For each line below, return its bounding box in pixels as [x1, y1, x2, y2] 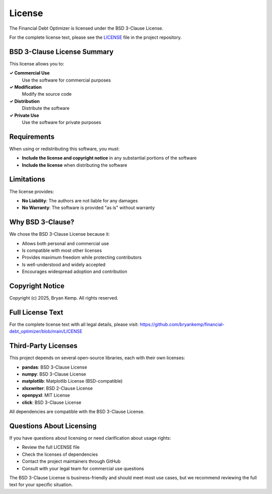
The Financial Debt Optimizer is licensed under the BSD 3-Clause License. [9, 25, 164, 31]
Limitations [9, 175, 45, 184]
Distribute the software [22, 105, 70, 111]
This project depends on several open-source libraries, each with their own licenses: [9, 355, 185, 361]
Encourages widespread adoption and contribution [22, 268, 127, 274]
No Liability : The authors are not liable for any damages [22, 197, 138, 203]
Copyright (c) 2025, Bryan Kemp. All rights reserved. [9, 295, 118, 301]
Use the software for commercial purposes [22, 77, 111, 83]
